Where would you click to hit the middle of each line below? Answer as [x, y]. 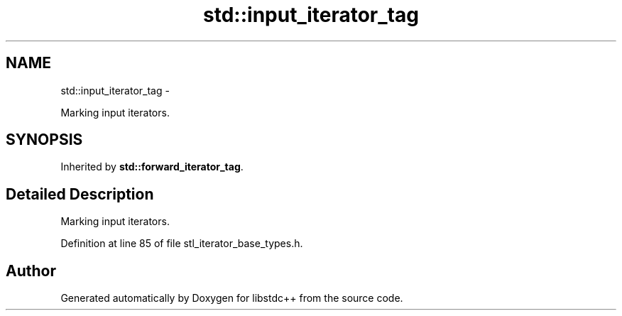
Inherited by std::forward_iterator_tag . [152, 167]
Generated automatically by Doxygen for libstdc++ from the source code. [232, 298]
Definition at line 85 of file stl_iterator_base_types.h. [182, 244]
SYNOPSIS [44, 140]
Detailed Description [80, 194]
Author [31, 271]
